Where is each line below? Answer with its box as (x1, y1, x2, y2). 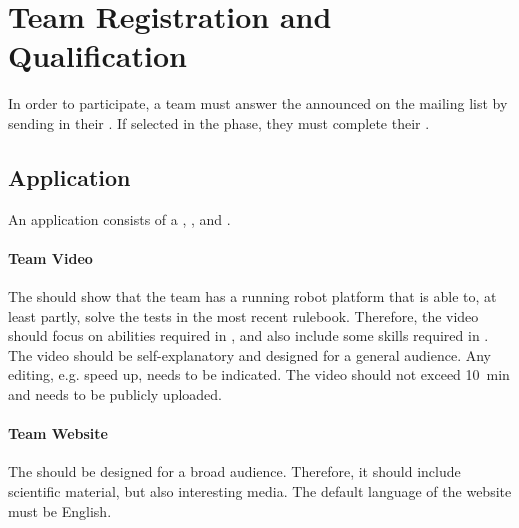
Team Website (8, 423, 108, 444)
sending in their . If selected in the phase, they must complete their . (8, 112, 430, 133)
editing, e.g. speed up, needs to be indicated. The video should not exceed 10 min (8, 364, 510, 385)
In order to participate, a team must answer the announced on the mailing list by (8, 93, 508, 114)
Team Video (8, 247, 93, 268)
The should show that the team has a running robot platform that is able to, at (8, 286, 497, 307)
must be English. (8, 500, 112, 521)
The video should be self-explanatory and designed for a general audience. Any (8, 344, 491, 365)
